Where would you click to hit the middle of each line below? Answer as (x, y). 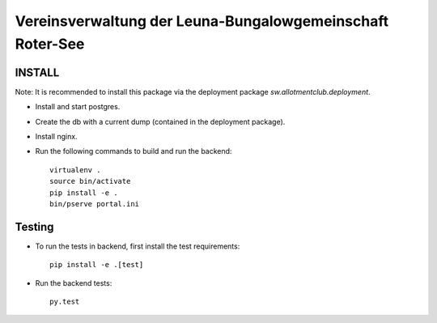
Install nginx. (56, 137)
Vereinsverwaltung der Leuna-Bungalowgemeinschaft (202, 21)
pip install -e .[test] (97, 265)
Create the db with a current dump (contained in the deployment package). (160, 121)
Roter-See (50, 44)
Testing (34, 227)
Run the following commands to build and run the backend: (134, 151)
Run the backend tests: (74, 283)
